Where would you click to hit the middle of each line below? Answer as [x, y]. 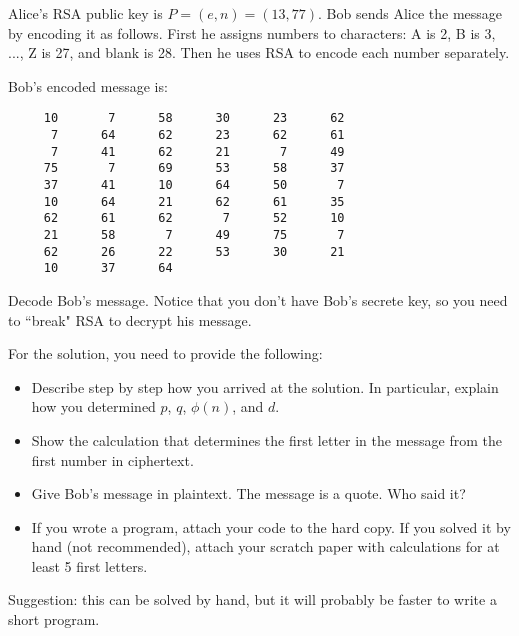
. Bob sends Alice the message [410, 13]
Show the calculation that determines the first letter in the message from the [266, 439]
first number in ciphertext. [112, 459]
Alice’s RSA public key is [85, 13]
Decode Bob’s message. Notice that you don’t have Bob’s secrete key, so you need [258, 299]
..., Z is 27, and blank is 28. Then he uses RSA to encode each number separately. [259, 52]
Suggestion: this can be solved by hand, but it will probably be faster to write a [252, 599]
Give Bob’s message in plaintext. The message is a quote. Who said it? [248, 493]
